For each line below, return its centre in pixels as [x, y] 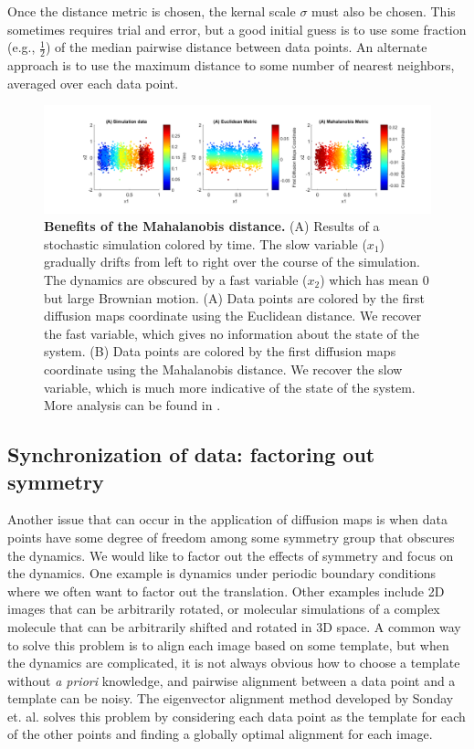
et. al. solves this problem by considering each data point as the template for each [237, 716]
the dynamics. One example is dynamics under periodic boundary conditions [222, 573]
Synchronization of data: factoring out [191, 454]
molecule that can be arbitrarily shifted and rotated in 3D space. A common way [234, 626]
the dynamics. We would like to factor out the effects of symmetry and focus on [231, 555]
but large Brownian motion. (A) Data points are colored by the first [234, 297]
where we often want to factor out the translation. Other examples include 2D [226, 591]
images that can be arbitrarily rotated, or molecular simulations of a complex [224, 609]
